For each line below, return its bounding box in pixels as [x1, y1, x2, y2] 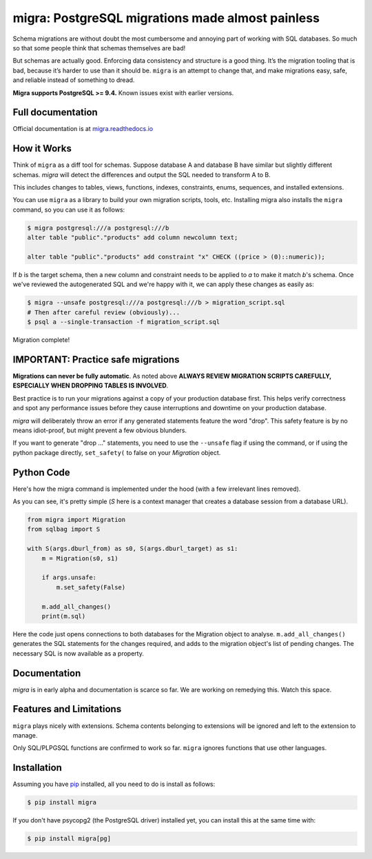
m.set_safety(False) [56, 583, 126, 591]
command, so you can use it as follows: [12, 205, 125, 214]
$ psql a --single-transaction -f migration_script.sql [27, 318, 220, 326]
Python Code [12, 466, 70, 478]
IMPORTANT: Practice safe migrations [12, 354, 180, 365]
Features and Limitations [12, 703, 122, 715]
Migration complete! [12, 336, 70, 344]
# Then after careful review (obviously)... [27, 308, 180, 316]
